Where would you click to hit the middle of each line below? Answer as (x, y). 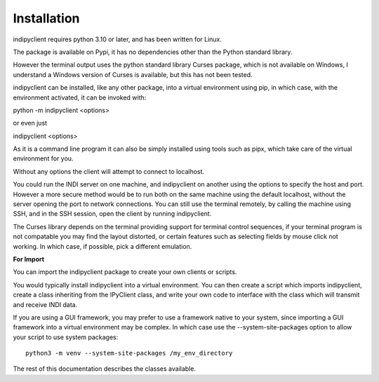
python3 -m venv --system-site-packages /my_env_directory (129, 353)
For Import (29, 259)
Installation (46, 18)
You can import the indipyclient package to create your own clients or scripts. (125, 272)
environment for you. (43, 158)
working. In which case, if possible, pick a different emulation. (102, 246)
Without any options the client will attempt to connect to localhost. (109, 171)
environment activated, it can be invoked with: (80, 97)
